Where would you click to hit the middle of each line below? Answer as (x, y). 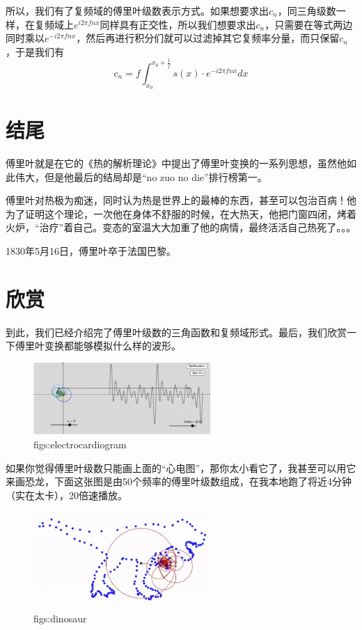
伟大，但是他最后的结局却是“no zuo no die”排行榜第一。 (141, 176)
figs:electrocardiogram (80, 444)
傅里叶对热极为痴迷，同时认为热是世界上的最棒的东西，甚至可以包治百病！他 (181, 200)
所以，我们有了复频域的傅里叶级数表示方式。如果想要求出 (137, 10)
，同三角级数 (307, 10)
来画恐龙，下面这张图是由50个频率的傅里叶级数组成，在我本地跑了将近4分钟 (179, 481)
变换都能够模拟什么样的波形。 (112, 346)
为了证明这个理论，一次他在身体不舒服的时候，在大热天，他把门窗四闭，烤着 (181, 213)
